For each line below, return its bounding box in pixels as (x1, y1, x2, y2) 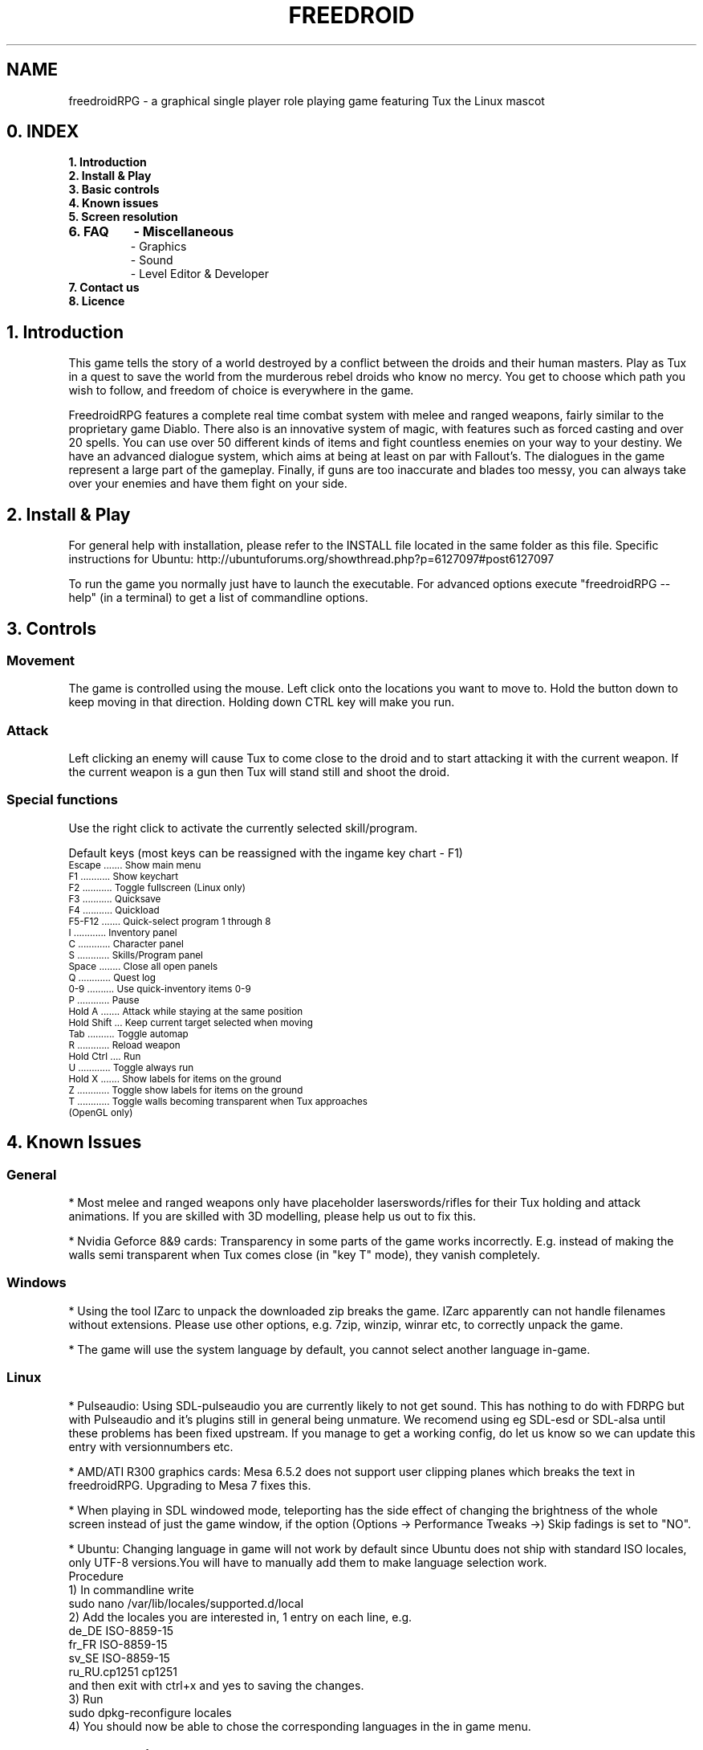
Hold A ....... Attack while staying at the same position (68, 1005, 303, 1017)
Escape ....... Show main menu (68, 859, 201, 871)
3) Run (68, 1691, 104, 1706)
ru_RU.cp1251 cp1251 (68, 1664, 177, 1678)
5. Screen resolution (68, 210, 178, 224)
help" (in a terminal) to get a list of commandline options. (68, 591, 368, 605)
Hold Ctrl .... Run (68, 1050, 141, 1062)
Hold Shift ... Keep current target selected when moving (68, 1016, 313, 1028)
